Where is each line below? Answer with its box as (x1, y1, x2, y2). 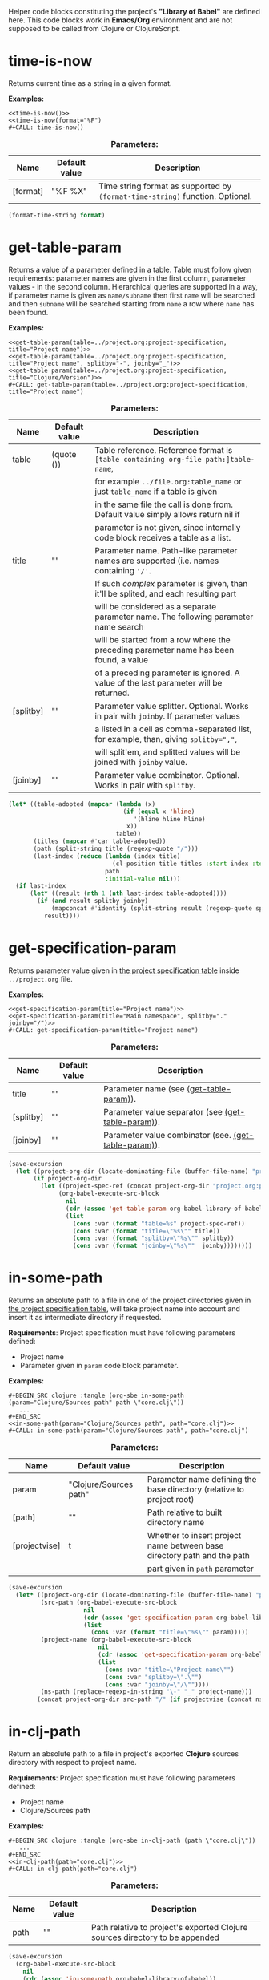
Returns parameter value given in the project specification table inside (8, 966, 240, 975)
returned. (94, 687, 130, 698)
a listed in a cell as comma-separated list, (94, 723, 252, 735)
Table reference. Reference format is (94, 444, 233, 456)
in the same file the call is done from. (94, 499, 234, 510)
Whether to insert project (147, 1530, 242, 1541)
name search (94, 621, 144, 632)
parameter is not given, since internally (94, 521, 241, 532)
